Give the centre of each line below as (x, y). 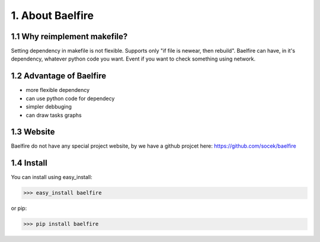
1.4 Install (29, 163)
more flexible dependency (58, 90)
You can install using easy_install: (52, 177)
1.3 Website (33, 132)
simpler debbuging (49, 107)
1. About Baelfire (52, 15)
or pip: (19, 208)
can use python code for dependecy (70, 98)
